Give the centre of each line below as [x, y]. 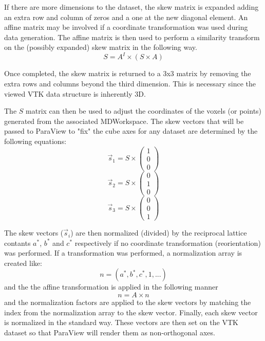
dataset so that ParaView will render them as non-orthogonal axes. [110, 332]
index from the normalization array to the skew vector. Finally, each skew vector [131, 312]
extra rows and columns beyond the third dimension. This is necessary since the [130, 84]
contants [17, 243]
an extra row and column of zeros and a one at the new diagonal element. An [126, 17]
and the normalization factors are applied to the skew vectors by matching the [128, 302]
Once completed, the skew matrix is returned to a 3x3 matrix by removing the [128, 73]
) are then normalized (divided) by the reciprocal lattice [159, 233]
